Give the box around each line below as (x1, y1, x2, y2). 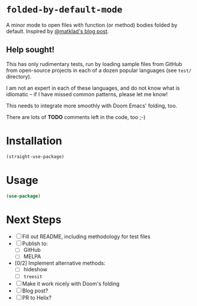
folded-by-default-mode (6, 4, 123, 15)
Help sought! (6, 45, 55, 55)
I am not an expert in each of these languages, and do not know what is (6, 84, 180, 91)
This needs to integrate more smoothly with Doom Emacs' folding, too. (6, 102, 178, 109)
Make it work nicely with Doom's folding (22, 280, 120, 287)
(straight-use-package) (6, 153, 65, 160)
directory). (6, 73, 32, 80)
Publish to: (22, 240, 48, 247)
